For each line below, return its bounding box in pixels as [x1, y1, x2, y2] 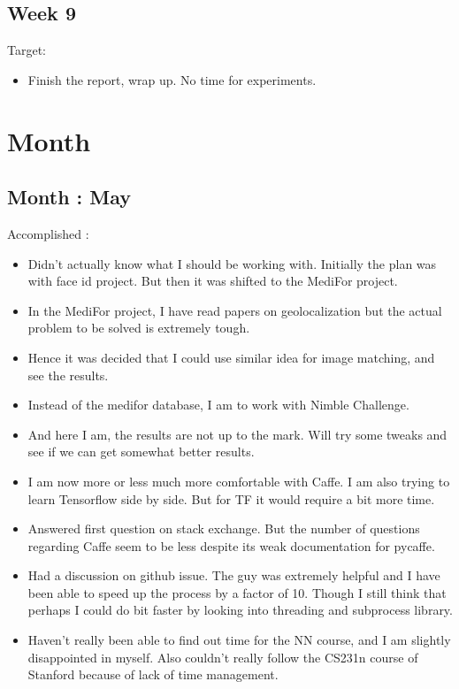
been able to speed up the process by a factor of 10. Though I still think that [27, 583, 447, 601]
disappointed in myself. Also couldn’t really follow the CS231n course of [27, 647, 418, 666]
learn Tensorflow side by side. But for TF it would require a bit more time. [27, 489, 435, 508]
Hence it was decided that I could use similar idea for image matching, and [27, 348, 435, 366]
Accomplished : [7, 224, 89, 242]
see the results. [27, 365, 109, 384]
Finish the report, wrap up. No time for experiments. [27, 70, 317, 88]
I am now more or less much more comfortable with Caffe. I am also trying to [27, 471, 450, 490]
